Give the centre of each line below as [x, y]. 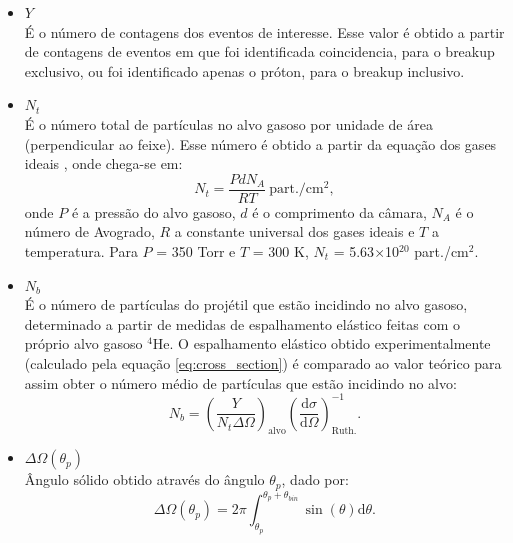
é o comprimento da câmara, [339, 211]
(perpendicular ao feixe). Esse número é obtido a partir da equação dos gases [260, 143]
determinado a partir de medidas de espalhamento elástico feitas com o [242, 323]
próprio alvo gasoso [83, 343]
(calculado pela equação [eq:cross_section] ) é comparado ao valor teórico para [263, 362]
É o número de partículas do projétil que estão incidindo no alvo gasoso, [246, 304]
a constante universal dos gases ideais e [294, 231]
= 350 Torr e [196, 251]
